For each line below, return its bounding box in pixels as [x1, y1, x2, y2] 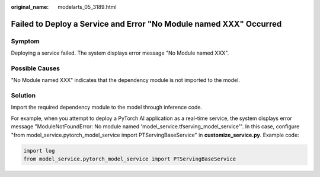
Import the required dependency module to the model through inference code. [11, 104, 203, 111]
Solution [11, 91, 36, 100]
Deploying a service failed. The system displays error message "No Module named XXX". [11, 49, 229, 56]
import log [23, 147, 55, 154]
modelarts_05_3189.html [57, 4, 117, 10]
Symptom [11, 37, 40, 45]
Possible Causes [11, 64, 60, 72]
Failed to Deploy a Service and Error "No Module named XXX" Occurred [11, 18, 282, 29]
